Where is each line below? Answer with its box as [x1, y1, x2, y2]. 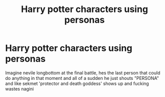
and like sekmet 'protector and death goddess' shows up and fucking [5, 80, 149, 86]
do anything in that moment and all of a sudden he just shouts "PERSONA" [5, 75, 159, 81]
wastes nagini [5, 85, 34, 91]
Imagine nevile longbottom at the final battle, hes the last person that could [5, 69, 160, 76]
